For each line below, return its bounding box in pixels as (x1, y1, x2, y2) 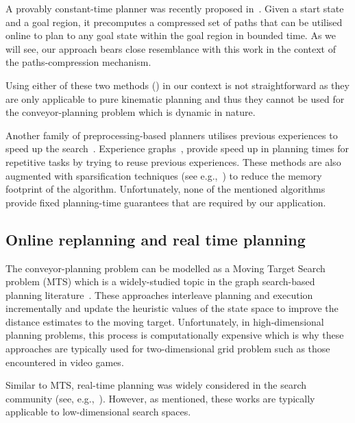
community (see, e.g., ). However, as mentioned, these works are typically (5, 391, 315, 405)
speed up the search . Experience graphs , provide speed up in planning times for (5, 141, 349, 156)
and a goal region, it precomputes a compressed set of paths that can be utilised (5, 14, 343, 29)
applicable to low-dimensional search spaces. (5, 404, 191, 419)
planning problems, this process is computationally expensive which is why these (5, 328, 344, 342)
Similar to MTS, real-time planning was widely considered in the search (5, 378, 307, 392)
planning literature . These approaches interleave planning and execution (5, 287, 313, 302)
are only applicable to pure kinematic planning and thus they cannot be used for (5, 91, 345, 106)
